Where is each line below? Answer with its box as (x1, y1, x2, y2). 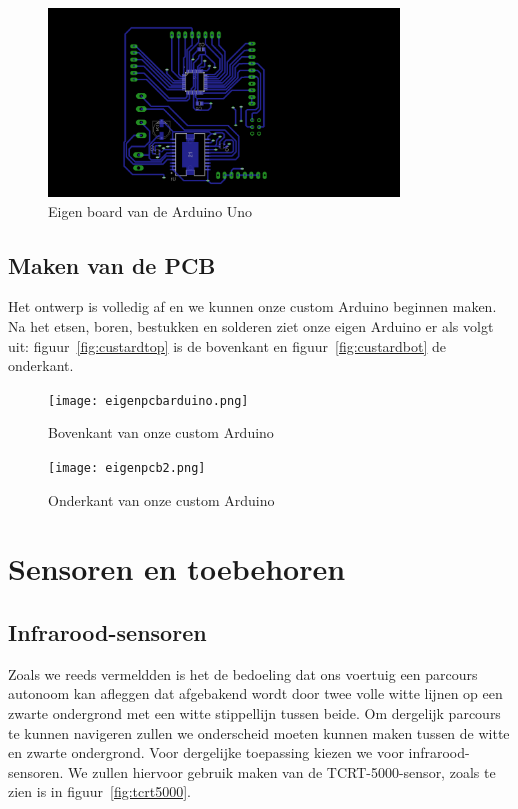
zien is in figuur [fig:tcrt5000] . (8, 781, 191, 802)
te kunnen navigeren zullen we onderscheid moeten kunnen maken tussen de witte (8, 722, 510, 743)
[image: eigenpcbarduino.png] (48, 393, 249, 408)
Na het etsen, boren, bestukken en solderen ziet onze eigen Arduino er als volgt (8, 315, 494, 336)
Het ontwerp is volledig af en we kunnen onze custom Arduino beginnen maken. (8, 296, 497, 317)
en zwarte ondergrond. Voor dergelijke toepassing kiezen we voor (8, 742, 404, 763)
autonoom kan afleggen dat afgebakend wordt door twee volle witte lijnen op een (8, 683, 503, 704)
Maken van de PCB (8, 249, 216, 280)
